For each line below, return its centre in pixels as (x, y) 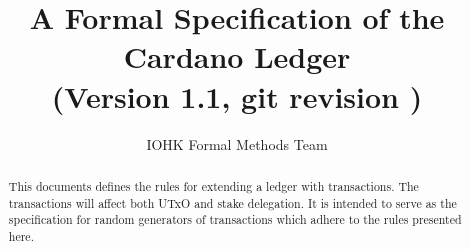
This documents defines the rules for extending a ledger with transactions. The (213, 185)
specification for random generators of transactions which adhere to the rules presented (235, 219)
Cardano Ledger (237, 56)
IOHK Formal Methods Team (237, 143)
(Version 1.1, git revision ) (237, 95)
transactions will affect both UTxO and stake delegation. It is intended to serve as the (232, 202)
